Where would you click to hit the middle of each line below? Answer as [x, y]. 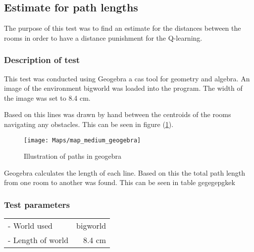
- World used [30, 226]
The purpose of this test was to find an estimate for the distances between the [123, 28]
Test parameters [37, 204]
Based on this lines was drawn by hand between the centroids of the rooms [118, 114]
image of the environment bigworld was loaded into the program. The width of [123, 88]
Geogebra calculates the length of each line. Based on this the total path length [125, 172]
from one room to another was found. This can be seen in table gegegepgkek [120, 182]
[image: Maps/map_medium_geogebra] [82, 140]
